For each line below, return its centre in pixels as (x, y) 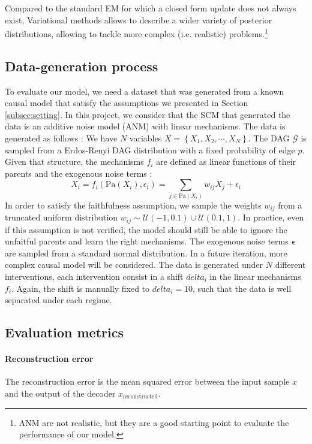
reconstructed (140, 397)
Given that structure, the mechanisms (74, 161)
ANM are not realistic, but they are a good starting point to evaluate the (154, 422)
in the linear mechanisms (255, 277)
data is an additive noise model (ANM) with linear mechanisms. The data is (145, 126)
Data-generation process (82, 66)
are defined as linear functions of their (226, 161)
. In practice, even (271, 217)
